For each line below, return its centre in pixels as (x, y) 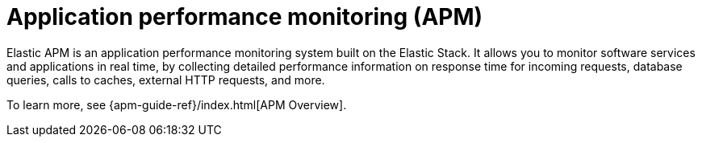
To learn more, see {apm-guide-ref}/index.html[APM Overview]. (177, 104)
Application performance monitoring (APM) (245, 17)
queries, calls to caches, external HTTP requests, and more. (166, 80)
